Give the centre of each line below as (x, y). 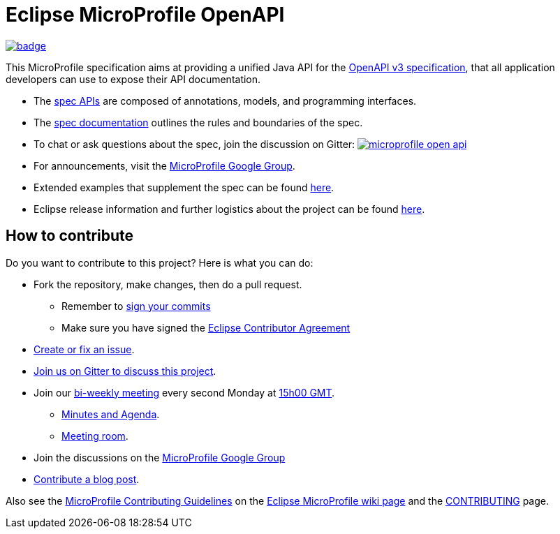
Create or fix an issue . (84, 349)
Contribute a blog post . (87, 479)
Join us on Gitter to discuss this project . (125, 371)
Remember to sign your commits (136, 306)
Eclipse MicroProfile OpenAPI (145, 15)
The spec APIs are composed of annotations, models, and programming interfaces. (225, 101)
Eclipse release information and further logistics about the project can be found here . (229, 209)
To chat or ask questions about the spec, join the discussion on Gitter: (194, 144)
